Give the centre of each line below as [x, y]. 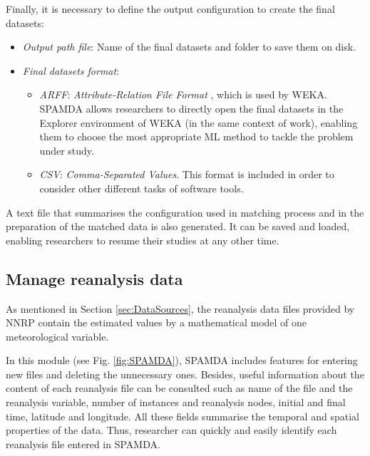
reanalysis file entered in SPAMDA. [83, 444]
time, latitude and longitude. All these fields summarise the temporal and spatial [183, 416]
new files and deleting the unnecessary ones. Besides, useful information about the [185, 374]
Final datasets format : [71, 70]
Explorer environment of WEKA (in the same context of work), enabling [199, 122]
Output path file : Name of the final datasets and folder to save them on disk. [189, 47]
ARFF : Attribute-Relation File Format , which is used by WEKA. [183, 94]
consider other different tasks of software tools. [142, 188]
